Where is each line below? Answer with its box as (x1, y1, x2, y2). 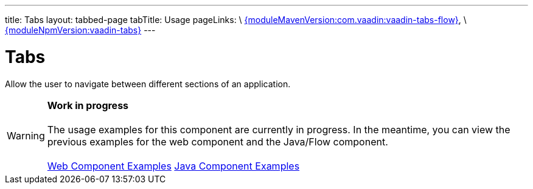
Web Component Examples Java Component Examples (47, 159, 300, 172)
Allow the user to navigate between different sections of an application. (5, 78, 291, 89)
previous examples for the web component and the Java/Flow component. (47, 135, 388, 148)
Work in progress (47, 99, 129, 111)
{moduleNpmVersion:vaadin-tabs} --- (5, 25, 156, 35)
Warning (7, 129, 45, 142)
